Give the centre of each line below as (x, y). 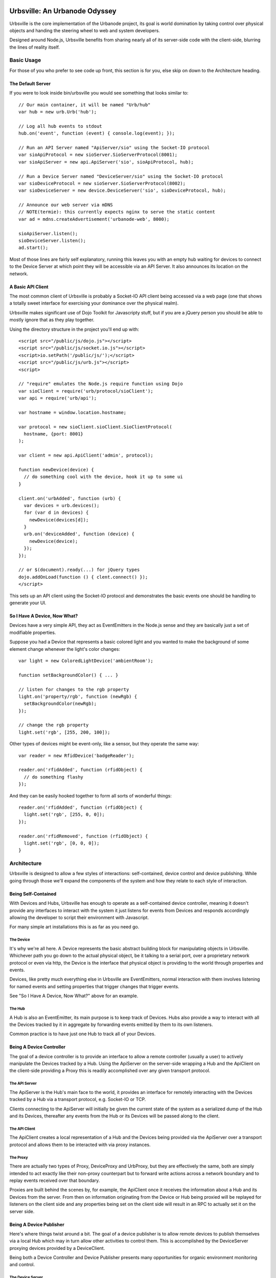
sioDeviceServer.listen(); (52, 241)
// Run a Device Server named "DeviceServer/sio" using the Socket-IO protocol (121, 176)
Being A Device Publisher (37, 1224)
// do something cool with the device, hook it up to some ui (103, 477)
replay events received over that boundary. (55, 1180)
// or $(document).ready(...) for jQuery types (79, 570)
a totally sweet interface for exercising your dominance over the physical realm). (94, 303)
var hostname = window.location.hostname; (73, 412)
